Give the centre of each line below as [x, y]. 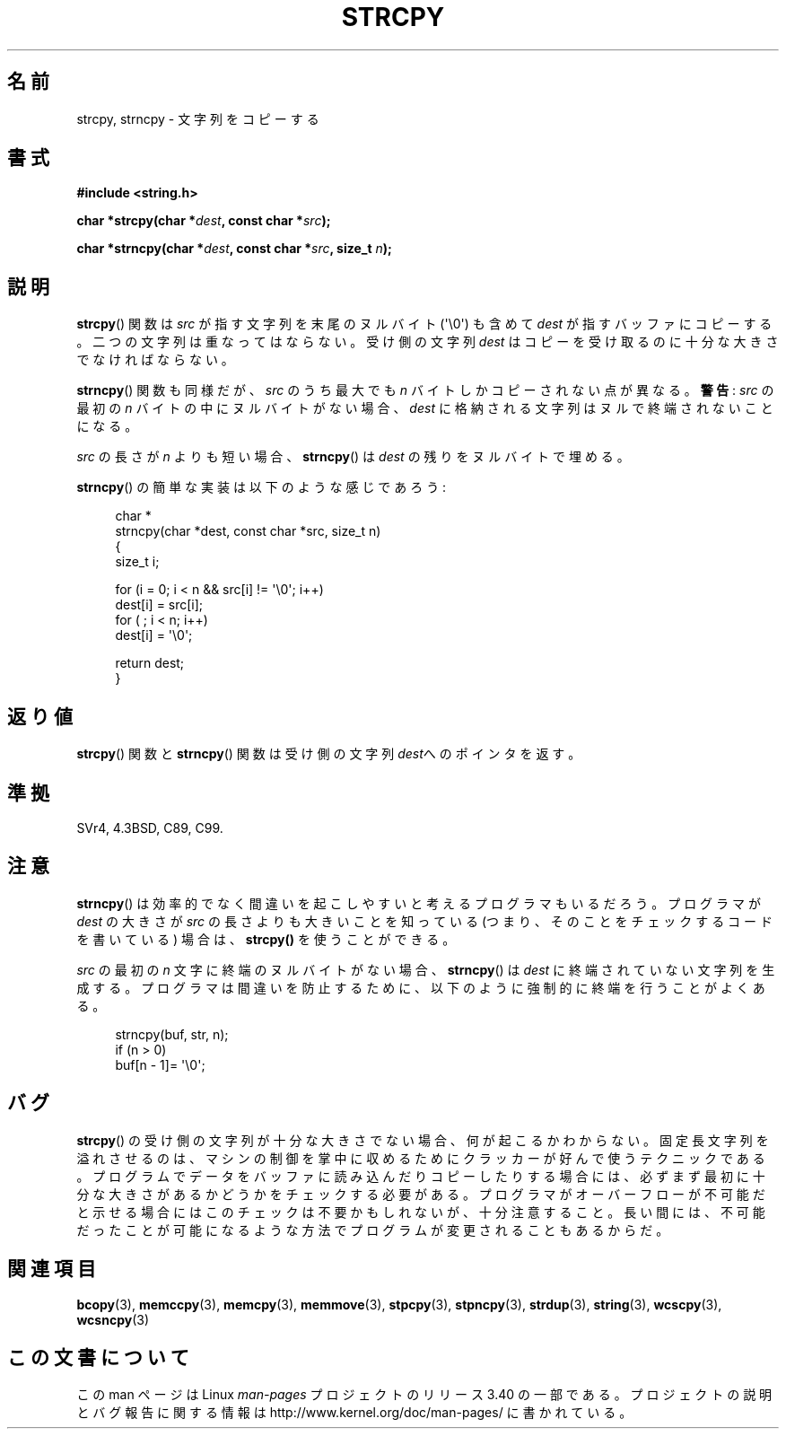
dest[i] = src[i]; [159, 605]
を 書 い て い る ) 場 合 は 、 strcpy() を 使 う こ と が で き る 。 [266, 939]
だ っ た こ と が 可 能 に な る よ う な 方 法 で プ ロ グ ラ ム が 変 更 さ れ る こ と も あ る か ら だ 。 [373, 1230]
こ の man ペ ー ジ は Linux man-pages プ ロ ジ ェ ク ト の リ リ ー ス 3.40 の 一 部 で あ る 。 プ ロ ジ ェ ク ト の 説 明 [424, 1395]
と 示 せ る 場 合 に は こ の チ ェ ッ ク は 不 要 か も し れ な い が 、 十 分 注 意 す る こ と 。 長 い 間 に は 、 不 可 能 [421, 1212]
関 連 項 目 [52, 1269]
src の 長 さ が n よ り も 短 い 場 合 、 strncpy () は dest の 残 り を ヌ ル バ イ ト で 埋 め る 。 [353, 457]
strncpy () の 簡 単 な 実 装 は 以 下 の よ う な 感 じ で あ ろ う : [262, 487]
